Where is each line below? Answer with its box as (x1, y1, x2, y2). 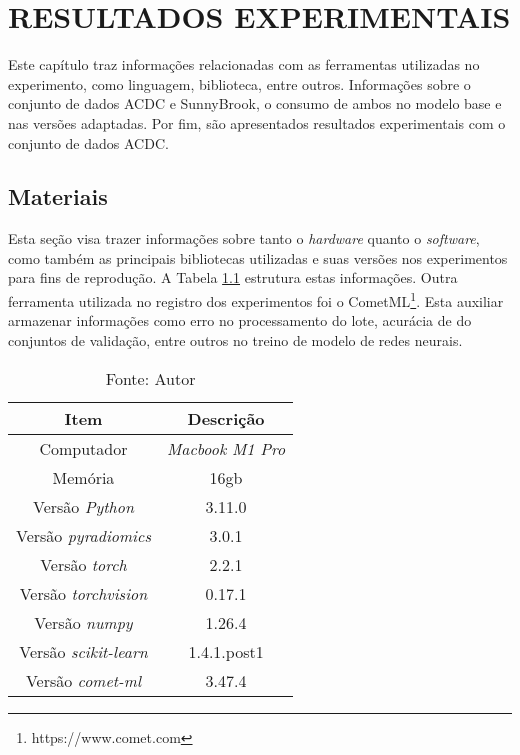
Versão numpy (34, 610, 133, 634)
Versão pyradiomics (16, 523, 151, 547)
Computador (39, 436, 128, 460)
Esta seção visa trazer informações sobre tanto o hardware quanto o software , (8, 228, 480, 249)
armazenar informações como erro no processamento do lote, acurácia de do (8, 310, 472, 331)
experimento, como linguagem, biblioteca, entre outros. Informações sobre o (8, 73, 471, 94)
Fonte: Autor (105, 366, 196, 390)
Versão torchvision (19, 581, 148, 605)
